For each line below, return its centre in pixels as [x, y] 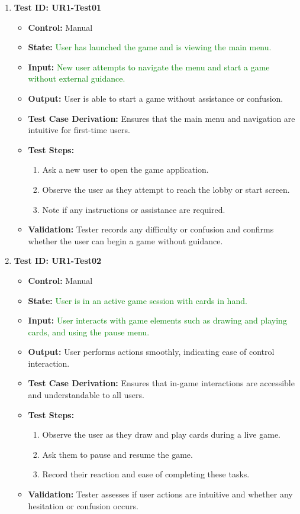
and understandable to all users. [86, 395]
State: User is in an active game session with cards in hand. [138, 300]
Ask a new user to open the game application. [125, 169]
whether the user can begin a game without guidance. [125, 240]
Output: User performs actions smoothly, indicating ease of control [151, 352]
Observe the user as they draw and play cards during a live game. [161, 434]
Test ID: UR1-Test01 [58, 7]
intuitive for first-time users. [79, 130]
